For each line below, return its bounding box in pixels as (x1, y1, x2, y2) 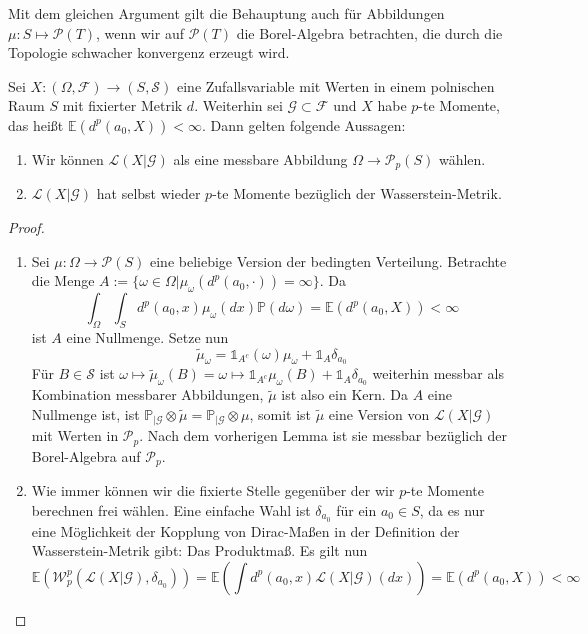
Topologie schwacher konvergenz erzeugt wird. (8, 42, 290, 63)
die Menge (31, 270, 95, 291)
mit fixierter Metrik (62, 95, 183, 116)
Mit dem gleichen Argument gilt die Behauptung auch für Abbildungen (8, 3, 445, 23)
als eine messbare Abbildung (173, 148, 348, 169)
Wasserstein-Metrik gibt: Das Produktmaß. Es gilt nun (31, 540, 368, 561)
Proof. (8, 217, 45, 238)
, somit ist (249, 403, 311, 424)
